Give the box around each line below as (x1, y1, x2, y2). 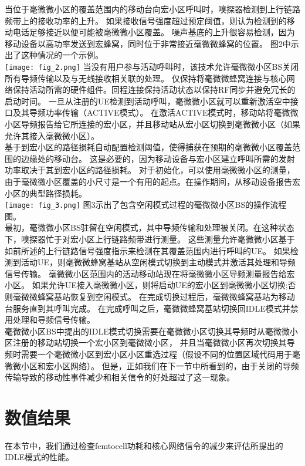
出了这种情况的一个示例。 (5, 49, 103, 61)
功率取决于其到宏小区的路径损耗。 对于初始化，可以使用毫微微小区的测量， (5, 164, 295, 176)
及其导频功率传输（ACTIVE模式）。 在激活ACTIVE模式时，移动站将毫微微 (12, 106, 299, 119)
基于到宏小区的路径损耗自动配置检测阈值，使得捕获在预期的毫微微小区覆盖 (5, 141, 292, 153)
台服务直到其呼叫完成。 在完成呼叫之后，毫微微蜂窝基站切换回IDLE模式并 (5, 302, 290, 314)
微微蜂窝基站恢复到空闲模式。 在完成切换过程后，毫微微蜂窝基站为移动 (21, 290, 295, 302)
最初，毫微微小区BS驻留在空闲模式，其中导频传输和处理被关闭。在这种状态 (5, 221, 294, 234)
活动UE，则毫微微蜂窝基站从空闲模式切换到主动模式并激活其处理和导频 (21, 256, 296, 268)
